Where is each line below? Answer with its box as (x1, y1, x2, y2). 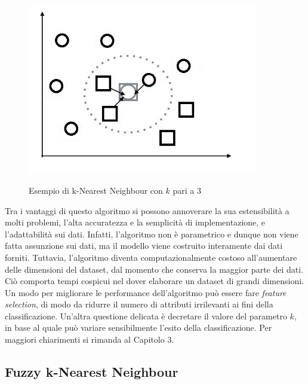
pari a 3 (173, 184, 201, 196)
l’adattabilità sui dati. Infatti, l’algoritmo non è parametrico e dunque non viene (5, 227, 298, 240)
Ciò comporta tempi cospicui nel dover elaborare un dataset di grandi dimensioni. (5, 275, 304, 287)
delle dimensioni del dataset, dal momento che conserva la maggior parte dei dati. (5, 263, 304, 275)
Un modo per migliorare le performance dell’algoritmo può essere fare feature (5, 286, 287, 298)
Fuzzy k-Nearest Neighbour (5, 362, 178, 381)
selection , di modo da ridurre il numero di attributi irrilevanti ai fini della (5, 298, 273, 310)
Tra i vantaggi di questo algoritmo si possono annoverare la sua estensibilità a (5, 204, 289, 217)
